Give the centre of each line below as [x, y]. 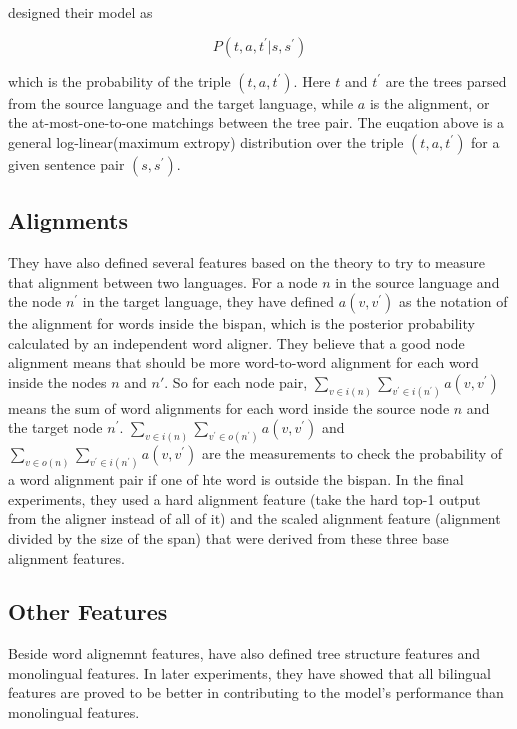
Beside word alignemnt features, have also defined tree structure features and [244, 653]
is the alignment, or [429, 102]
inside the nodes [57, 381]
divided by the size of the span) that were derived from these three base [228, 537]
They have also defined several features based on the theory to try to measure [246, 261]
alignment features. [66, 557]
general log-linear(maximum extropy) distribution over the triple [206, 141]
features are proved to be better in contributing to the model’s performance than [256, 692]
